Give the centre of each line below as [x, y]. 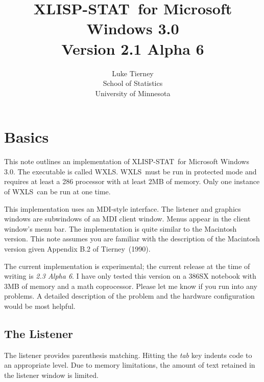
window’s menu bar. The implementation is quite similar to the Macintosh [121, 228]
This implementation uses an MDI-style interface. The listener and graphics [123, 208]
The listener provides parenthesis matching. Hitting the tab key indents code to [128, 355]
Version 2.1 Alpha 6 [133, 48]
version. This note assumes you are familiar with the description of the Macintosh [132, 239]
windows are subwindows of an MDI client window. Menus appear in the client [127, 219]
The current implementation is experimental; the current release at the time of [127, 266]
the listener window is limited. [51, 375]
